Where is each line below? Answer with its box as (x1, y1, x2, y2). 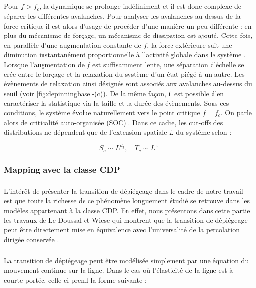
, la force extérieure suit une (147, 39, 232, 50)
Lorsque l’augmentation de (4, 59, 85, 69)
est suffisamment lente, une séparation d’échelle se (92, 59, 244, 69)
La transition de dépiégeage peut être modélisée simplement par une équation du (4, 255, 249, 265)
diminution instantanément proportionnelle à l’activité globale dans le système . (4, 49, 246, 60)
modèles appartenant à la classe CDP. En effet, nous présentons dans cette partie (4, 205, 250, 216)
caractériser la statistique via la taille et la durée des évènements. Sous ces (4, 98, 229, 108)
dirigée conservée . (4, 234, 59, 244)
